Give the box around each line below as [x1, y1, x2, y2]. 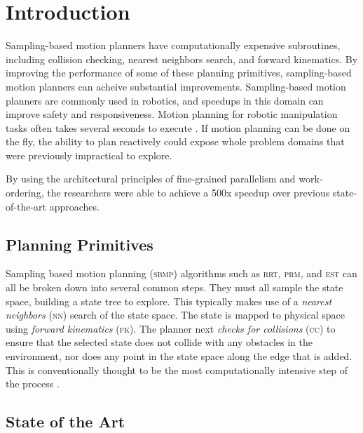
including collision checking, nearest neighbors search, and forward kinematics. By [6, 51, 358, 66]
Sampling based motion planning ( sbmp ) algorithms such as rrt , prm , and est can [6, 266, 357, 281]
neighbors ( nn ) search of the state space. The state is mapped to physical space [6, 307, 345, 322]
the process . [6, 376, 60, 391]
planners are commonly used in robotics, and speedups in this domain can [6, 93, 324, 107]
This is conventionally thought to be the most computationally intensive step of [6, 362, 348, 377]
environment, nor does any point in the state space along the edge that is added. [6, 349, 352, 364]
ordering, [6, 185, 44, 200]
